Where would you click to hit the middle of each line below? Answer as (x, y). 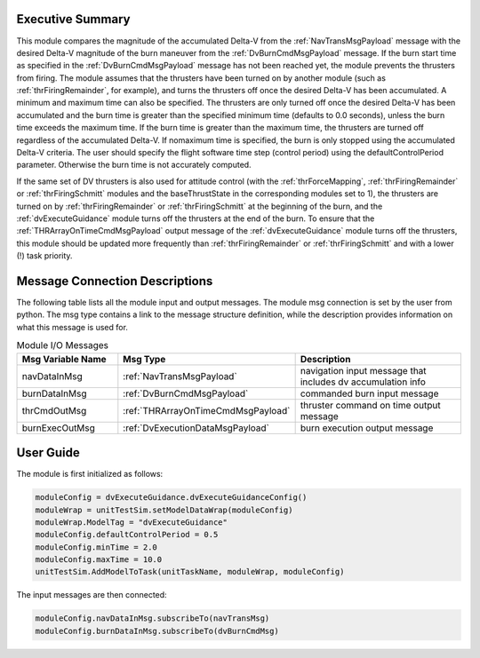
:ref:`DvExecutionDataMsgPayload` (196, 428)
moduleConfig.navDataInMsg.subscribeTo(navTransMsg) (152, 618)
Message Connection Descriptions (115, 281)
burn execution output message (367, 428)
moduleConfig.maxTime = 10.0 (99, 560)
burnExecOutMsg (58, 428)
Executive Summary (73, 19)
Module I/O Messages (63, 345)
